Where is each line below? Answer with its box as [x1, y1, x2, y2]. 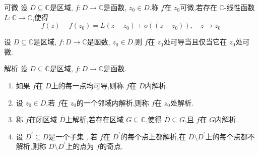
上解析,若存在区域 [65, 114, 124, 125]
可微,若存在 [180, 2, 217, 12]
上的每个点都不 [205, 131, 255, 141]
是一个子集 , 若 [48, 131, 98, 141]
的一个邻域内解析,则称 [76, 97, 149, 108]
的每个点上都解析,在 [120, 131, 186, 141]
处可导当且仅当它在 [163, 36, 227, 47]
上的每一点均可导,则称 [51, 80, 124, 90]
